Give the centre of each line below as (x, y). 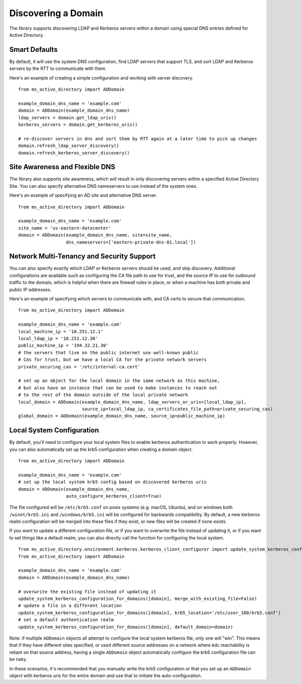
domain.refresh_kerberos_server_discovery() (74, 153)
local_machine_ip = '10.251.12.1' (61, 331)
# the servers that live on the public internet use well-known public (108, 353)
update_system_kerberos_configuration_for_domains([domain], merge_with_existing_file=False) (138, 599)
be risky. (18, 659)
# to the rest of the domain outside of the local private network (103, 395)
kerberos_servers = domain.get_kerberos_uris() (78, 124)
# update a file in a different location (70, 606)
